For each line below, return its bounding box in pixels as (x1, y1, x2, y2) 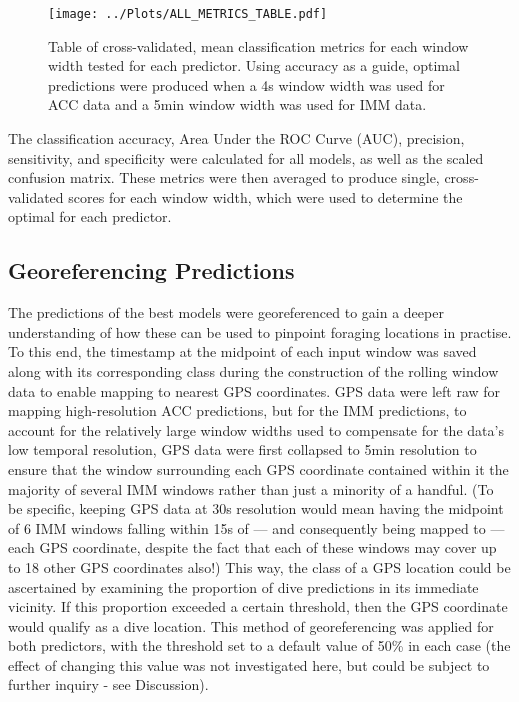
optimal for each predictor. (8, 206, 172, 227)
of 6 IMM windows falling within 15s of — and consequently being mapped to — (8, 517, 505, 538)
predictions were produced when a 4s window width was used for (48, 74, 445, 95)
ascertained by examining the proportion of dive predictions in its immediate (8, 576, 479, 597)
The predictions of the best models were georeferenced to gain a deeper (8, 302, 444, 323)
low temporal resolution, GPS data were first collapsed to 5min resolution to (8, 439, 477, 460)
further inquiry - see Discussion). (8, 674, 209, 695)
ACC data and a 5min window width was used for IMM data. (48, 94, 427, 115)
